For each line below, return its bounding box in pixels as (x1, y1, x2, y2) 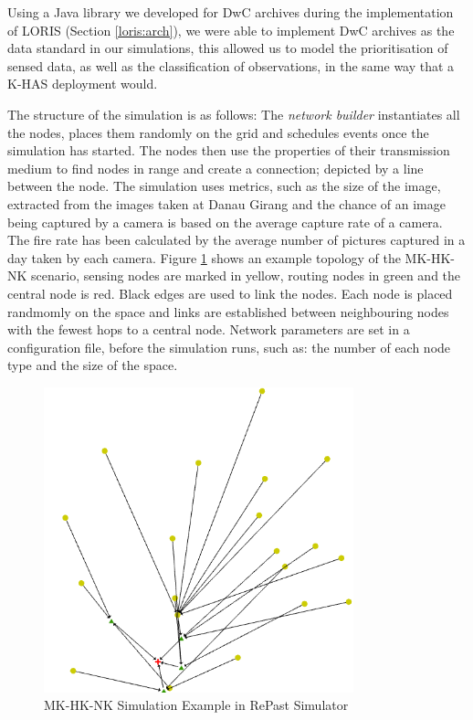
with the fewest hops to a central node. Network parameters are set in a (7, 320, 410, 339)
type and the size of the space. (7, 355, 178, 375)
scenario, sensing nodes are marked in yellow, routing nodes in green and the (31, 266, 461, 285)
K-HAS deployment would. (7, 74, 158, 93)
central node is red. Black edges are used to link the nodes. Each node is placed (7, 283, 453, 302)
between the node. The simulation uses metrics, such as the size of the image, (7, 176, 441, 196)
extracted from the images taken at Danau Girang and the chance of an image (7, 194, 446, 213)
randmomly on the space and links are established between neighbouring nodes (7, 302, 449, 321)
